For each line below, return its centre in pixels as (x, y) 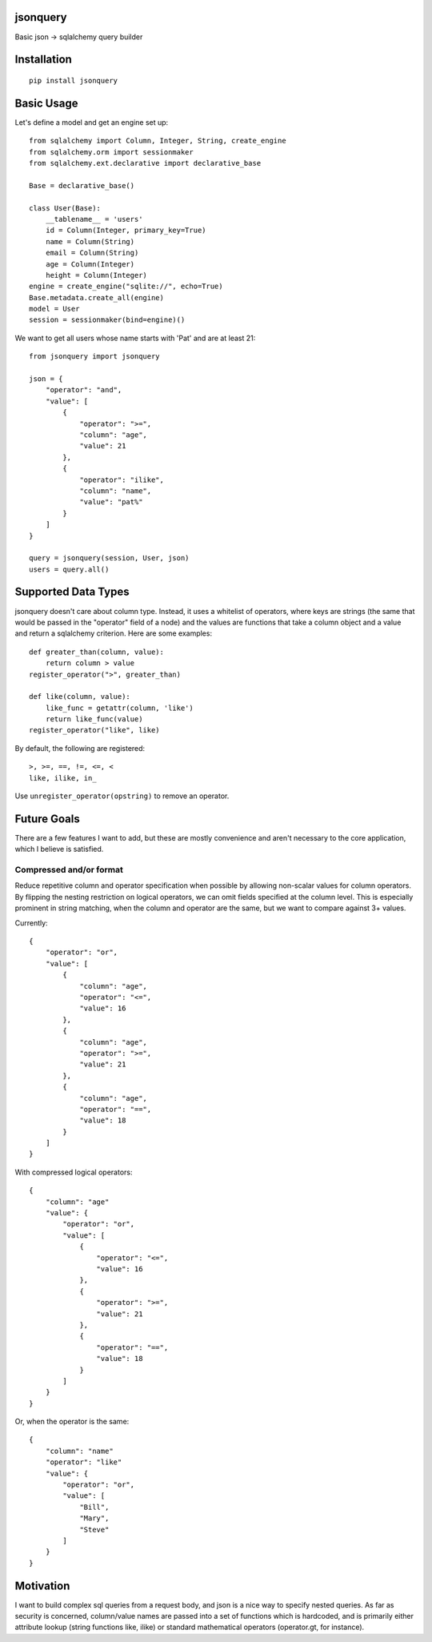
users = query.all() (69, 569)
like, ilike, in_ (63, 778)
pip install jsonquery (74, 80)
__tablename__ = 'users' (94, 219)
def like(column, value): (80, 697)
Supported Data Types (72, 592)
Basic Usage (46, 103)
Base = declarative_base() (82, 185)
